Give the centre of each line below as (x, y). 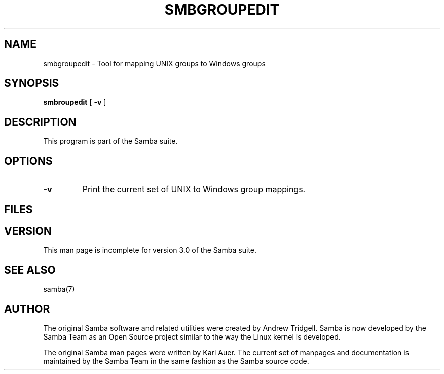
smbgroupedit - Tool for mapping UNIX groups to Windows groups (154, 63)
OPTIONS (28, 161)
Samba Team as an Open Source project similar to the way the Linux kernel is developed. (192, 337)
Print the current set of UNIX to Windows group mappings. (194, 189)
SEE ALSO (30, 270)
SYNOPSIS (32, 83)
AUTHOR (27, 309)
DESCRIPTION (40, 122)
